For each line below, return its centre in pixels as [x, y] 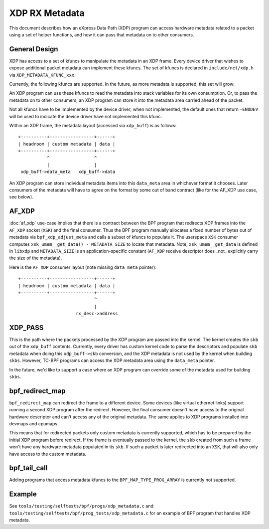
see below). [21, 197]
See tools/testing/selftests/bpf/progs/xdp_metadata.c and [81, 506]
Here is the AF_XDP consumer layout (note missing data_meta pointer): [83, 267]
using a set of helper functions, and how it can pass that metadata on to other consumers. [102, 34]
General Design [34, 49]
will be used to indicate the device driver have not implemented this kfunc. [86, 116]
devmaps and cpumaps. [34, 424]
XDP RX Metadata [47, 13]
